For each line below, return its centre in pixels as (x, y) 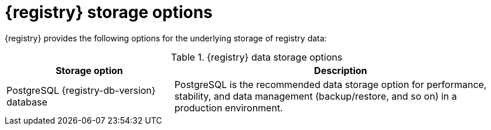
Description (341, 70)
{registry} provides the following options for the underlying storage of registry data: (166, 38)
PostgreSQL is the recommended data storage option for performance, (330, 84)
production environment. (229, 108)
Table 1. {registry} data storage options (257, 57)
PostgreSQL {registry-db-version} (81, 90)
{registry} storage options (109, 12)
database (27, 102)
